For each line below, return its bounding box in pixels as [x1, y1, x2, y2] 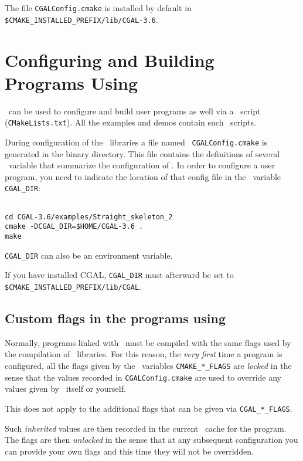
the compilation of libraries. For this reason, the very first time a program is [5, 348, 282, 360]
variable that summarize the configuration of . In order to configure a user [8, 159, 275, 171]
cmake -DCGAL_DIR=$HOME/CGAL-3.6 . [5, 222, 144, 231]
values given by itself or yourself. [5, 382, 126, 395]
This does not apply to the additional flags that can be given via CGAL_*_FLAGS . [5, 402, 292, 414]
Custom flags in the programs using [5, 309, 226, 327]
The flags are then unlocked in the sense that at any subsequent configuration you [5, 433, 298, 446]
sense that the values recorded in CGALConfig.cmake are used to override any [5, 371, 282, 383]
